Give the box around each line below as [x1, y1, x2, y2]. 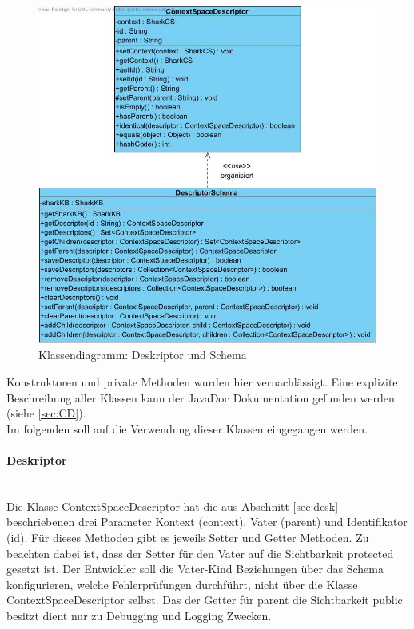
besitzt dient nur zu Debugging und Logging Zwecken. [6, 607, 272, 623]
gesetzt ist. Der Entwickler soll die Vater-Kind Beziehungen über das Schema [6, 560, 384, 577]
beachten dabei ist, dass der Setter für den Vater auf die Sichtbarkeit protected [6, 544, 394, 561]
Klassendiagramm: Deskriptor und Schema [38, 346, 247, 363]
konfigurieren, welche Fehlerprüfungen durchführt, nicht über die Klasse [6, 576, 358, 592]
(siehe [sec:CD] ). [6, 405, 86, 421]
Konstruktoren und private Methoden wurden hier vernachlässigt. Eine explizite [6, 374, 398, 390]
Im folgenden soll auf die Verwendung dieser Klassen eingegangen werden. [6, 420, 368, 437]
